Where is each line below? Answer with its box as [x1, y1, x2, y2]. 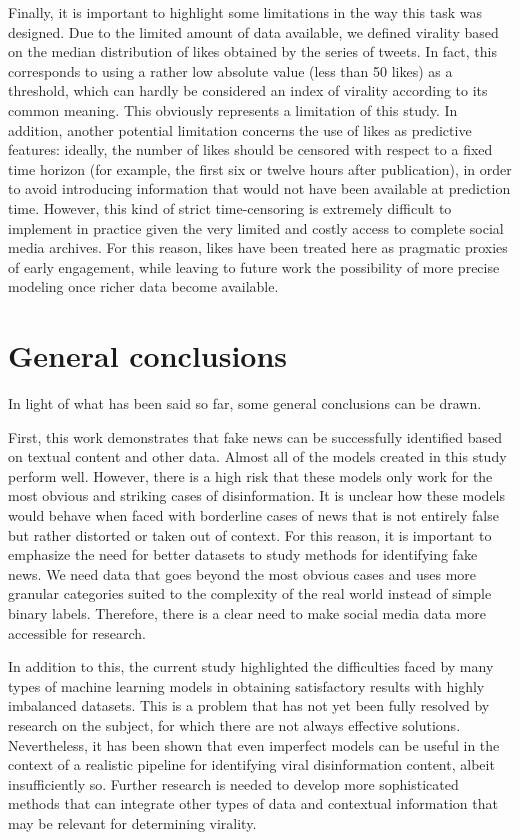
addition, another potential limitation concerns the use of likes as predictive [8, 119, 472, 140]
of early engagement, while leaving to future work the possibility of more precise [8, 256, 500, 277]
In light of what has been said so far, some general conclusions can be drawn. [8, 393, 482, 414]
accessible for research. [8, 622, 146, 643]
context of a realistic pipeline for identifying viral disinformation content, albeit [8, 754, 495, 775]
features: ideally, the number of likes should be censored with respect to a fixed [8, 139, 493, 160]
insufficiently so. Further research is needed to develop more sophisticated [8, 773, 459, 794]
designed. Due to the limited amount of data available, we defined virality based [8, 21, 499, 42]
